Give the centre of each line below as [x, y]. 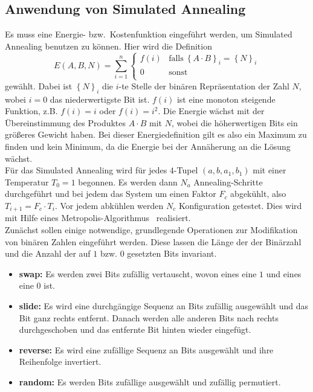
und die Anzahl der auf [48, 253]
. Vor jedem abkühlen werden [109, 205]
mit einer [269, 170]
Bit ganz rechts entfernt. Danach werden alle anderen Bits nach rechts [149, 317]
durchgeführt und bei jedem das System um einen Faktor [111, 194]
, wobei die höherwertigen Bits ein [234, 122]
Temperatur [27, 182]
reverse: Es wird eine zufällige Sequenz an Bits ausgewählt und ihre [146, 349]
